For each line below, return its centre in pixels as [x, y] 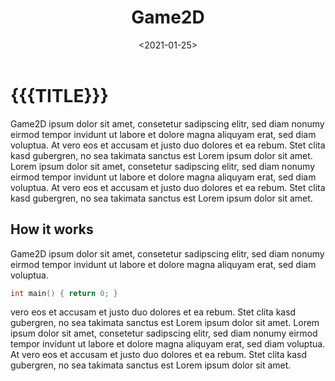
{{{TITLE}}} [59, 95]
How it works [52, 229]
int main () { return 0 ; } [64, 293]
